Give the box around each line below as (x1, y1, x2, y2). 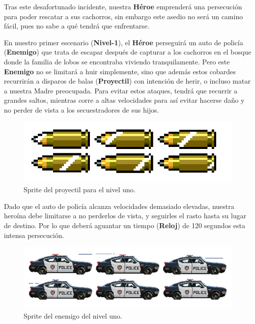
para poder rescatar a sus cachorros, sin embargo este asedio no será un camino (4, 11, 243, 21)
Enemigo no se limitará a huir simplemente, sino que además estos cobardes (4, 66, 236, 76)
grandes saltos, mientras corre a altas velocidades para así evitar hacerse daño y (4, 95, 245, 105)
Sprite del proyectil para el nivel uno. (24, 184, 136, 195)
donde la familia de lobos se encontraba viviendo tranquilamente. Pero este (4, 56, 230, 66)
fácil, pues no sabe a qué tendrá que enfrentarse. (4, 21, 149, 31)
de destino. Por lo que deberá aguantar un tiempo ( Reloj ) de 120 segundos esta (4, 220, 246, 230)
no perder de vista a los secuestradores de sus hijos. (4, 104, 159, 115)
